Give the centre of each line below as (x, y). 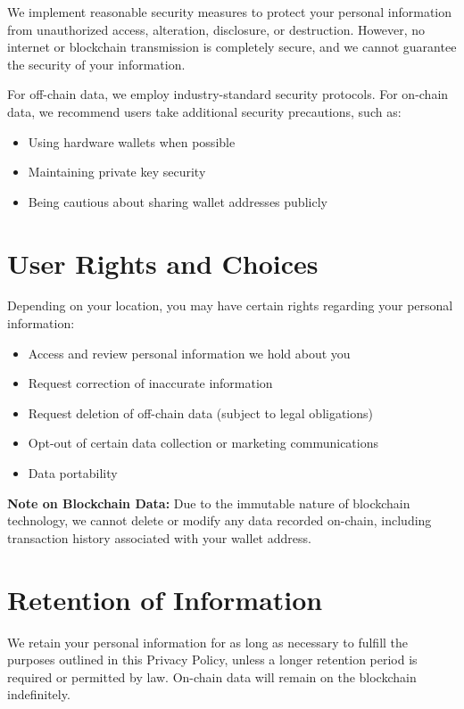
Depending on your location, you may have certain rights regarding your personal (230, 305)
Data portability (73, 473)
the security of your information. (96, 64)
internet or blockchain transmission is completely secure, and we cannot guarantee (232, 47)
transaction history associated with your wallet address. (159, 537)
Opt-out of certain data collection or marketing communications (203, 443)
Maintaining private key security (117, 172)
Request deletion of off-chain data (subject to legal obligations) (200, 412)
